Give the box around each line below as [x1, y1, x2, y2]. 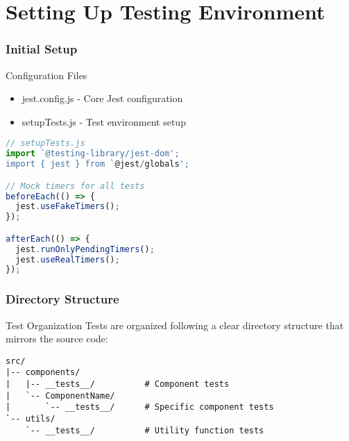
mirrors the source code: [6, 331, 108, 346]
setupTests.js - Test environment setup [22, 114, 186, 128]
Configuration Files [6, 67, 87, 82]
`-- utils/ [6, 414, 56, 424]
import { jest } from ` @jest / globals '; [6, 159, 189, 169]
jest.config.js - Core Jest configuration [22, 91, 183, 106]
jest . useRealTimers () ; [15, 254, 120, 265]
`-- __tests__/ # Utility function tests [25, 425, 264, 435]
